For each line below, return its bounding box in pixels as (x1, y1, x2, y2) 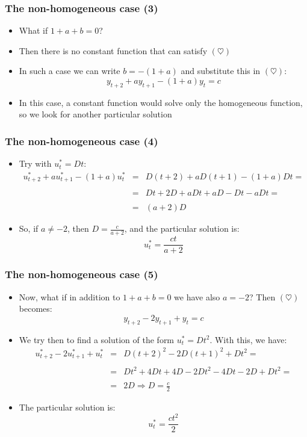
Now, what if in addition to (19, 290, 120, 303)
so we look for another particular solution (19, 108, 172, 120)
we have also (174, 290, 220, 303)
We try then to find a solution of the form (19, 333, 175, 346)
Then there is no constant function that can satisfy (19, 44, 208, 57)
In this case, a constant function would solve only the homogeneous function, (19, 96, 303, 108)
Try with (19, 157, 52, 170)
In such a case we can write (19, 64, 120, 77)
